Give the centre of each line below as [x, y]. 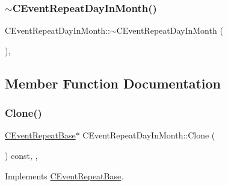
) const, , [21, 155]
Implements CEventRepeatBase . [64, 175]
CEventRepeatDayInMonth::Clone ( [149, 135]
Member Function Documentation [113, 83]
